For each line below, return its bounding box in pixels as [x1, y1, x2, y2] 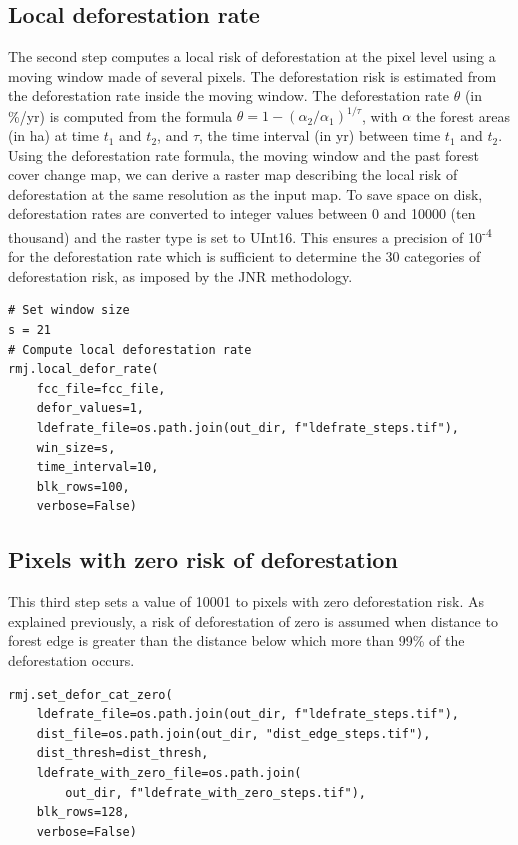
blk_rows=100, [36, 479, 130, 494]
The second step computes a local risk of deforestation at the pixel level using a [8, 46, 496, 67]
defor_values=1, [36, 401, 145, 416]
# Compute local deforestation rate [8, 342, 252, 357]
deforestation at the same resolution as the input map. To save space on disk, [8, 183, 483, 204]
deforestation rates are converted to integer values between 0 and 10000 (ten [8, 203, 476, 224]
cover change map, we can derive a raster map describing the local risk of [8, 164, 458, 185]
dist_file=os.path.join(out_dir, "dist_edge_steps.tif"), [36, 726, 431, 741]
